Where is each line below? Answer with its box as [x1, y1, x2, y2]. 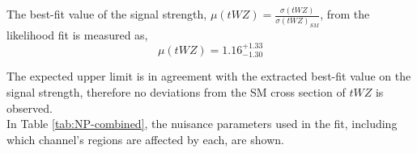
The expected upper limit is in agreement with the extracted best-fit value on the [6, 68, 411, 85]
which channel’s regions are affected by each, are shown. [6, 130, 284, 147]
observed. [6, 99, 53, 116]
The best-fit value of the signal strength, [6, 6, 207, 23]
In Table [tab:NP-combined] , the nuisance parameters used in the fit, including [6, 115, 398, 132]
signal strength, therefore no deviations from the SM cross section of [6, 84, 346, 100]
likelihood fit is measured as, [6, 26, 148, 43]
